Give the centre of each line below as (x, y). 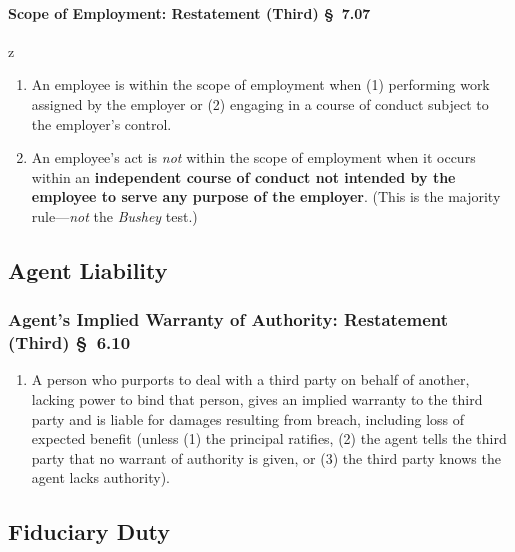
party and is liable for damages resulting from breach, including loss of (248, 418)
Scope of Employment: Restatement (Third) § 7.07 (189, 12)
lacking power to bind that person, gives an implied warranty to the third (257, 399)
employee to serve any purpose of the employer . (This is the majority (266, 196)
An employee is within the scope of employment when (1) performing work (260, 84)
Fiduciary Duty (89, 531)
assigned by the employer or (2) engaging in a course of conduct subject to (260, 103)
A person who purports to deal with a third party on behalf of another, (250, 379)
